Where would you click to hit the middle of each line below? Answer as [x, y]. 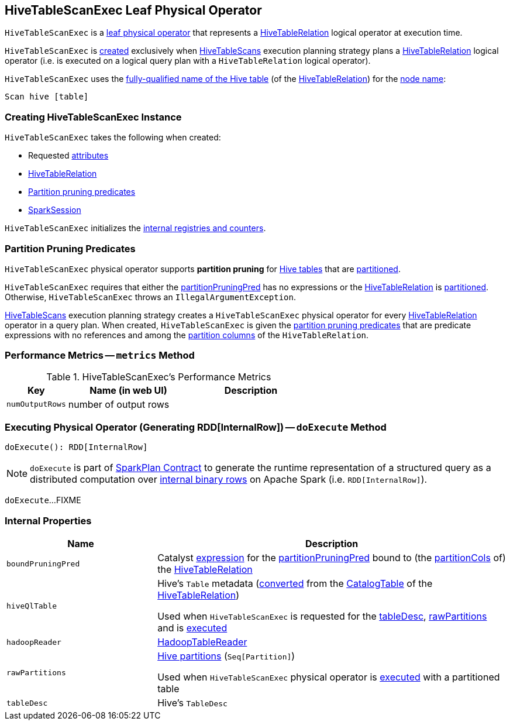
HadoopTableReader [202, 642]
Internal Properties [48, 520]
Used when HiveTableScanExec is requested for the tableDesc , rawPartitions [322, 616]
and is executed [192, 628]
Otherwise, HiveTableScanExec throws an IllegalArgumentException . [150, 297]
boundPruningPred [43, 563]
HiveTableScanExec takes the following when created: [113, 138]
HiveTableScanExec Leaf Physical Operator [133, 10]
